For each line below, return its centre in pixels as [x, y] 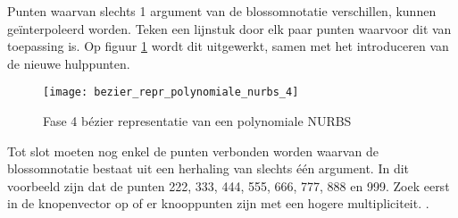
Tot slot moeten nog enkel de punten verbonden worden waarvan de [193, 151]
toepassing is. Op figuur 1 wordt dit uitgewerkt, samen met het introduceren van [228, 46]
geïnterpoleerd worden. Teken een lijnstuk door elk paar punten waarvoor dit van [229, 28]
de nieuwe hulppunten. [69, 63]
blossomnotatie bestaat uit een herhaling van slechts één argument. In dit [208, 168]
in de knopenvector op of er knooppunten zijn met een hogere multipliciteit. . [218, 203]
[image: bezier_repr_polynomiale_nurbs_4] [171, 92]
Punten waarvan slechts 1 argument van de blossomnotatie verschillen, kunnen [222, 11]
